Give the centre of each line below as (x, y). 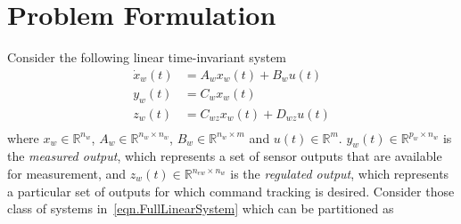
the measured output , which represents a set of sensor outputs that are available (225, 156)
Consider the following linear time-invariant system (147, 57)
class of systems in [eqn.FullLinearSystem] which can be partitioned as (201, 208)
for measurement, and (67, 174)
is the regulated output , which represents (340, 174)
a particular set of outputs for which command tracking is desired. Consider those (231, 191)
